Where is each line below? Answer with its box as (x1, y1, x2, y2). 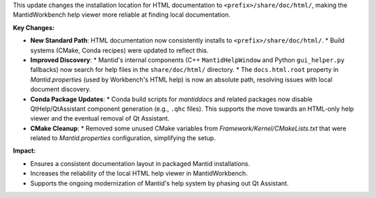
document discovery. (30, 85, 91, 93)
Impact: (13, 146, 36, 155)
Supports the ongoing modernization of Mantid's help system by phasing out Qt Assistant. (30, 178, 289, 188)
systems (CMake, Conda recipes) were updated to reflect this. (30, 46, 209, 54)
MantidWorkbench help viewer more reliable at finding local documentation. (13, 10, 231, 19)
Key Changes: (13, 23, 55, 31)
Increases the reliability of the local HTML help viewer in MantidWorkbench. (30, 169, 248, 178)
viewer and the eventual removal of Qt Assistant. (30, 114, 170, 123)
